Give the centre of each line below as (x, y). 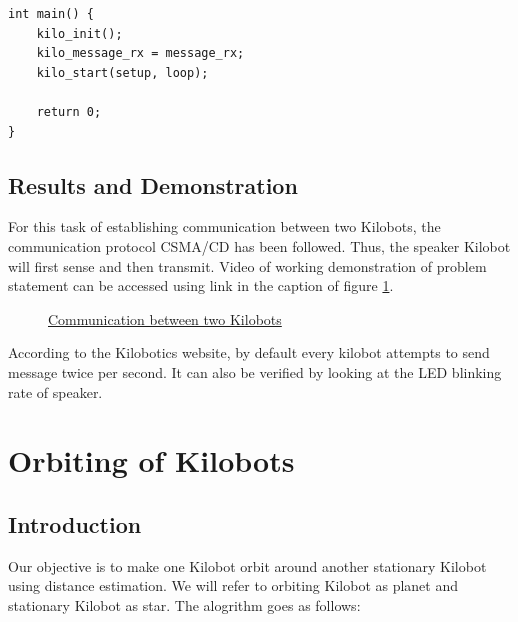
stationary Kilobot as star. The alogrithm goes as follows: (184, 604)
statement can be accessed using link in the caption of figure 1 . (201, 285)
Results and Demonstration (153, 184)
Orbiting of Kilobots (151, 460)
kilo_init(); (79, 33)
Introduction (75, 523)
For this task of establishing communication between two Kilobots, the (224, 226)
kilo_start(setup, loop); (122, 72)
